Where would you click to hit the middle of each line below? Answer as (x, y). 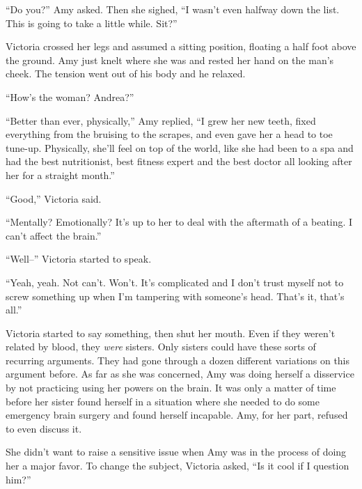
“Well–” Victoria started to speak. (79, 259)
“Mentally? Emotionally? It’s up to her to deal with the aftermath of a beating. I (179, 222)
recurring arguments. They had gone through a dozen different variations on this (178, 360)
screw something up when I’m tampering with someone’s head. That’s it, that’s (175, 296)
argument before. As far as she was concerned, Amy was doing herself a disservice (180, 374)
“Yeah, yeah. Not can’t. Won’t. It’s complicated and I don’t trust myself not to (175, 282)
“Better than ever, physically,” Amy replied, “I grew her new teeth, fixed (161, 120)
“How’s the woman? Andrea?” (70, 96)
